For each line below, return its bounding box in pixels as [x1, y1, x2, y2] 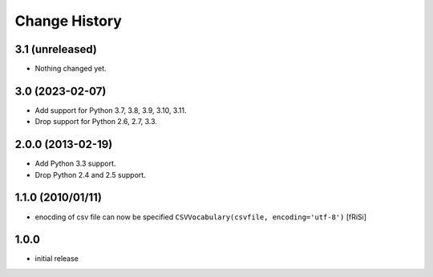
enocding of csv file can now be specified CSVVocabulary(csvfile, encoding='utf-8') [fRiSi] [34, 212, 367, 222]
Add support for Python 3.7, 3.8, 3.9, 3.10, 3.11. [34, 105, 187, 115]
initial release [34, 254, 79, 263]
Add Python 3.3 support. [34, 159, 116, 168]
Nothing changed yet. [34, 64, 107, 74]
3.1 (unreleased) [14, 42, 98, 56]
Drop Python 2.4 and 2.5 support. [34, 170, 146, 179]
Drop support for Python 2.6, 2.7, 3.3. [34, 117, 158, 126]
